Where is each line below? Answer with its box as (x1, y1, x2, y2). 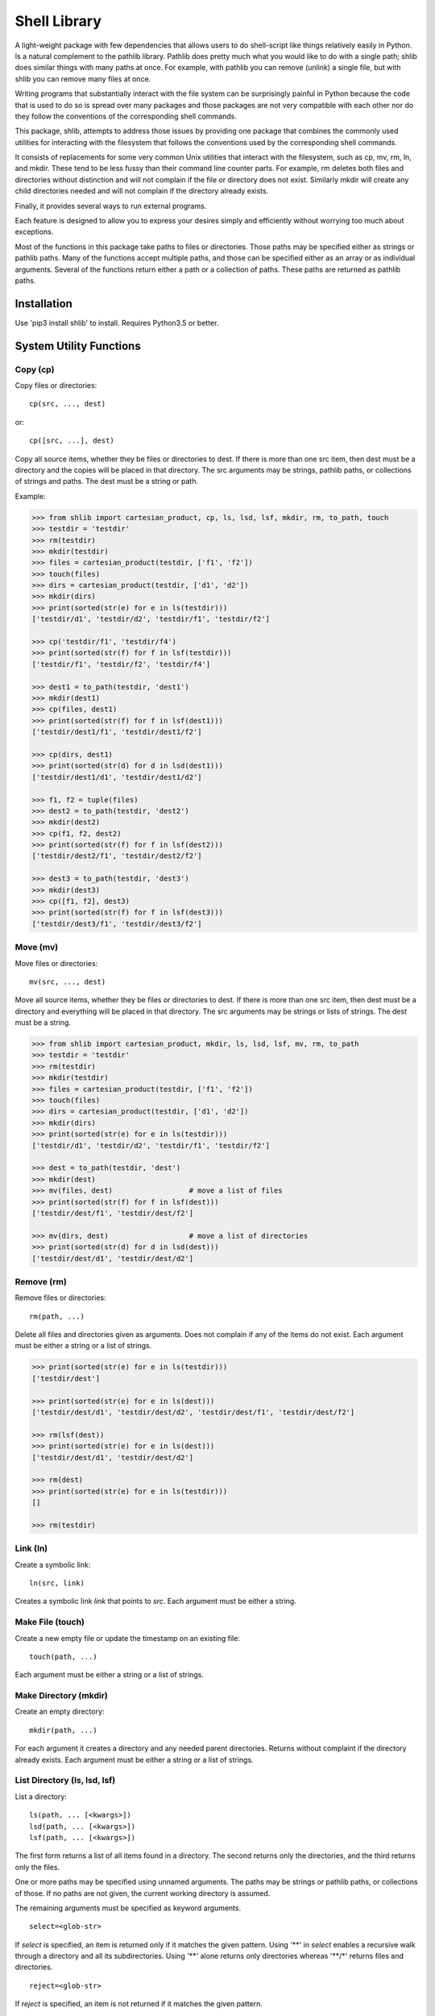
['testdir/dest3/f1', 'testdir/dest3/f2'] (31, 919, 202, 928)
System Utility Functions (14, 339, 141, 352)
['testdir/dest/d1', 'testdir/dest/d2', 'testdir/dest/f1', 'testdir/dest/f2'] (31, 1407, 355, 1417)
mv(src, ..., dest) (29, 977, 106, 986)
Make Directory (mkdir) (14, 1690, 108, 1702)
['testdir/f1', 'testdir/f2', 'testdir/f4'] (31, 660, 211, 669)
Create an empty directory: (14, 1706, 105, 1717)
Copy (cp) (14, 364, 55, 375)
